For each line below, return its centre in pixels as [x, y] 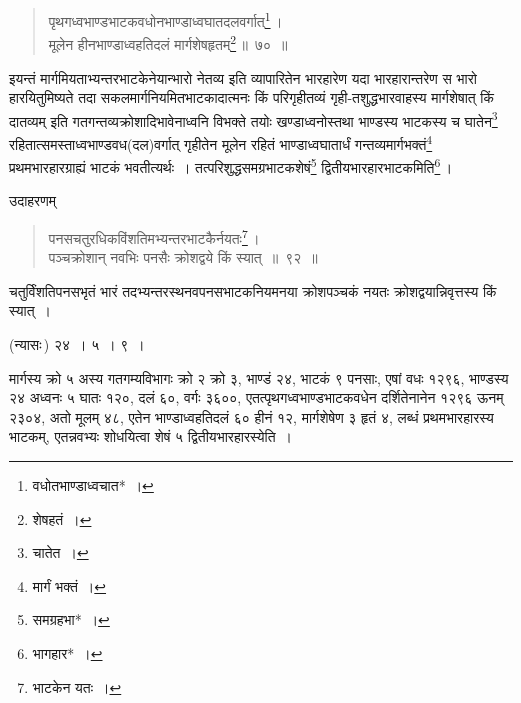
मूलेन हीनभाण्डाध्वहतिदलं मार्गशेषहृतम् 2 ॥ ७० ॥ [168, 42]
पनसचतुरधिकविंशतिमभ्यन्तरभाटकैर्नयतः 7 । [154, 236]
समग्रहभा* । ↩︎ [71, 619]
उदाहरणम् [32, 200]
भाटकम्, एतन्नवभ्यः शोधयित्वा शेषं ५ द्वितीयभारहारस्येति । [151, 436]
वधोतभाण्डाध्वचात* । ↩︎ [93, 485]
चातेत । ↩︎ [60, 552]
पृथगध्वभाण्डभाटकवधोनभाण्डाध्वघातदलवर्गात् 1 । [165, 19]
